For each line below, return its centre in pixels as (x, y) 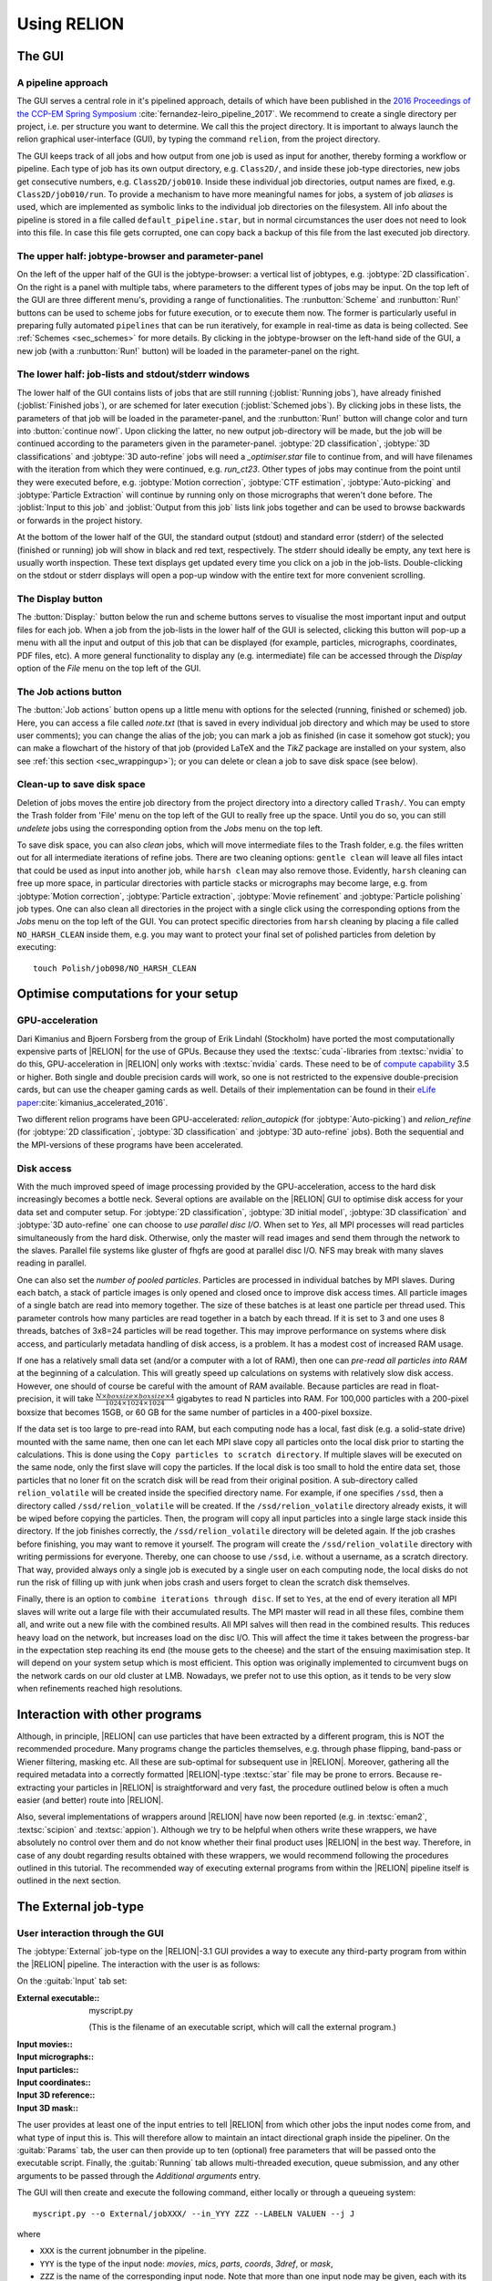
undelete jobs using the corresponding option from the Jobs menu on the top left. (170, 828)
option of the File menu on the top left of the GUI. (109, 668)
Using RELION (71, 24)
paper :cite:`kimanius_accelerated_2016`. (92, 1102)
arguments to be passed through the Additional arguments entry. (139, 2175)
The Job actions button (69, 692)
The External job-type (81, 1907)
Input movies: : (45, 2044)
